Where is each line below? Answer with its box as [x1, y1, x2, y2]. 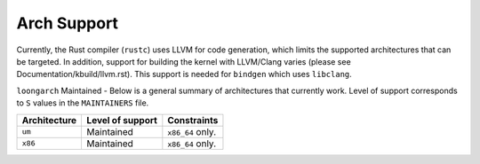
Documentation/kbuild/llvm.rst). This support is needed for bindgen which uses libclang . [16, 69, 353, 80]
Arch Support [16, 13, 119, 33]
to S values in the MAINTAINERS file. [16, 98, 149, 108]
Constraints [167, 113, 219, 126]
